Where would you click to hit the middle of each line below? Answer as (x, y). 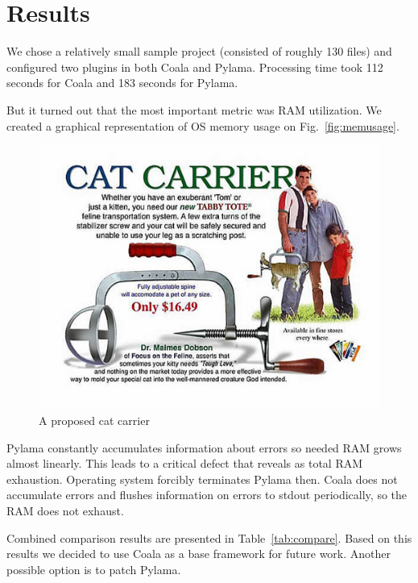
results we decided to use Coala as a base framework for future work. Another (199, 554)
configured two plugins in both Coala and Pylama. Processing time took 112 (195, 67)
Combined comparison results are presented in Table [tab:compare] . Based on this (209, 537)
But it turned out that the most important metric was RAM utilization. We (194, 109)
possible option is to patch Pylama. (94, 569)
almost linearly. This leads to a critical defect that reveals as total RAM (185, 463)
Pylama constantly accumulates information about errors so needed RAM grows (204, 447)
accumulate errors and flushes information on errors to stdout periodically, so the (207, 495)
